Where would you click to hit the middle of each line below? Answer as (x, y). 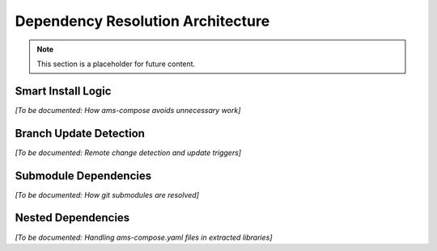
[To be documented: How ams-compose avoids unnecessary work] (128, 110)
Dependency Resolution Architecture (142, 21)
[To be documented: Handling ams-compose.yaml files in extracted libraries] (144, 237)
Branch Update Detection (80, 133)
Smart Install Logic (63, 91)
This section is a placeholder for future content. (116, 64)
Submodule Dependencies (83, 176)
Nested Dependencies (72, 218)
